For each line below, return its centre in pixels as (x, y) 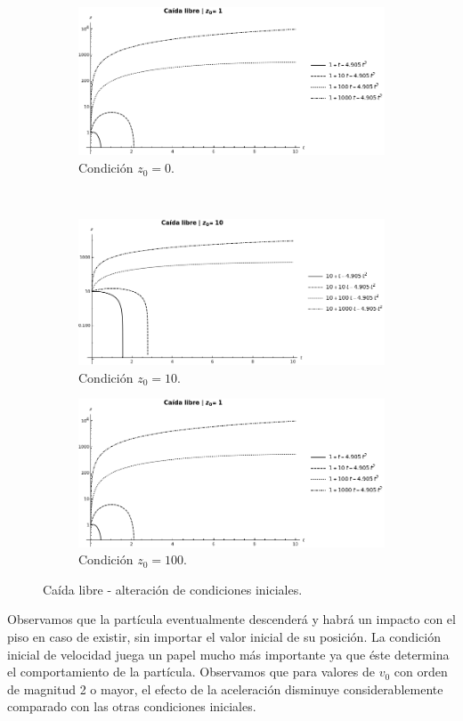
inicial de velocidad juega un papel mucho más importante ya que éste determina (228, 654)
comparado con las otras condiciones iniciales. (132, 706)
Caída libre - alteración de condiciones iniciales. (173, 589)
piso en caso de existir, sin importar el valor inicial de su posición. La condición (224, 636)
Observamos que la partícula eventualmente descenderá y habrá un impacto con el (231, 619)
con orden (421, 672)
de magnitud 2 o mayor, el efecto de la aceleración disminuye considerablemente (225, 689)
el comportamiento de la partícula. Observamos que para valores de (191, 672)
